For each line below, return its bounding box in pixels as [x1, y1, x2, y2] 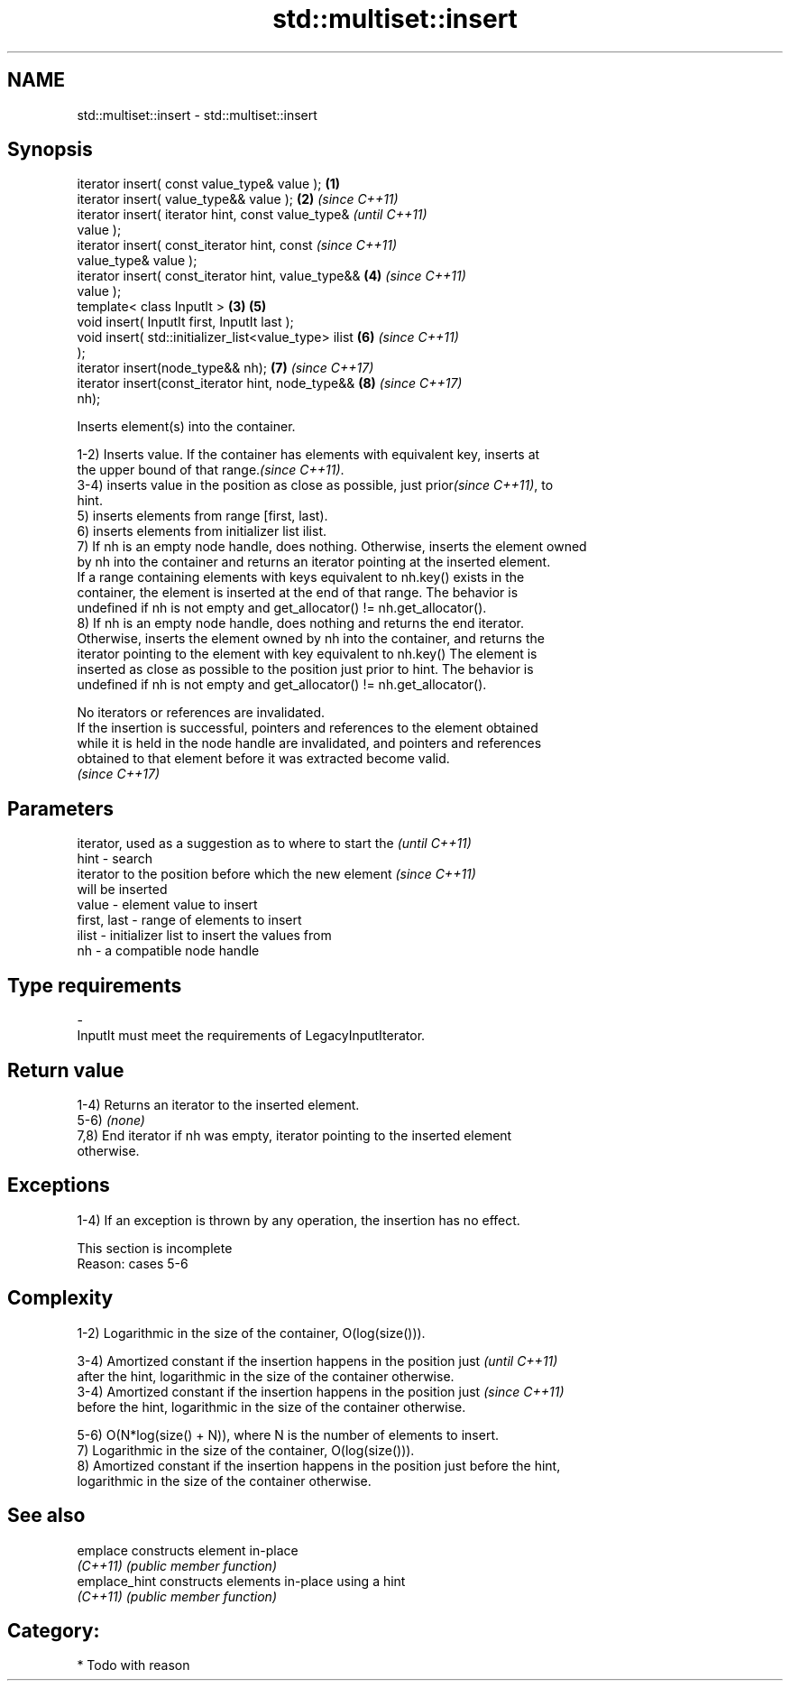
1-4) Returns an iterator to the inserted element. [77, 1096, 360, 1112]
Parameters [7, 797, 114, 820]
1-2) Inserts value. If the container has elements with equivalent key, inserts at [77, 447, 540, 463]
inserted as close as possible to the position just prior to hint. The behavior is [77, 661, 534, 678]
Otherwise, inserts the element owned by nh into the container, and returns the [77, 631, 545, 647]
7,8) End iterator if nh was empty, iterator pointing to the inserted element [77, 1127, 512, 1143]
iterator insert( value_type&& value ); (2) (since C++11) [77, 191, 399, 208]
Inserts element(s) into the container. [77, 419, 296, 435]
